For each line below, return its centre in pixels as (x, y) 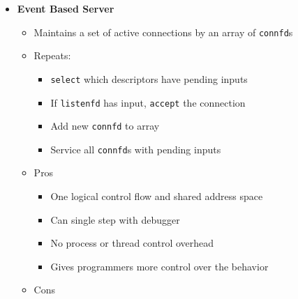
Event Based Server (66, 8)
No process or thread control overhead (132, 243)
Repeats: (52, 55)
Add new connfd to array (105, 126)
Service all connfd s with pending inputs (136, 149)
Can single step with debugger (115, 219)
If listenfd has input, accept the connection (148, 102)
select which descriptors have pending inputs (149, 78)
